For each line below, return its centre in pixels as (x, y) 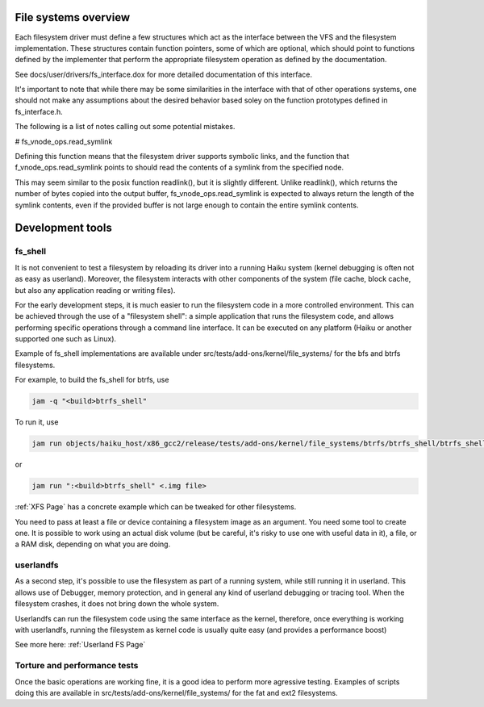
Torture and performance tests (77, 666)
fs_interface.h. (39, 111)
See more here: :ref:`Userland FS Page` (80, 645)
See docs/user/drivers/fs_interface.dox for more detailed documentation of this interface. (164, 74)
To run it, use (37, 422)
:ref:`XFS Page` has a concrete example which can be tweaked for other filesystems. (156, 507)
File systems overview (73, 17)
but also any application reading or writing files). (95, 290)
